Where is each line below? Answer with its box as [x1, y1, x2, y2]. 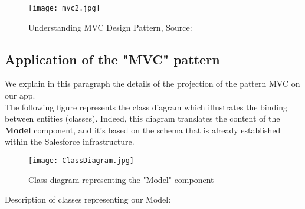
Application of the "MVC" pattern [5, 50, 220, 68]
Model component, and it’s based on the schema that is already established [5, 123, 281, 136]
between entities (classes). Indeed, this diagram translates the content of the [5, 112, 280, 125]
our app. [5, 89, 35, 102]
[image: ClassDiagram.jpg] [28, 156, 134, 165]
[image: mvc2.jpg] [28, 4, 100, 12]
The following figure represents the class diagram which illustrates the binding [5, 100, 287, 113]
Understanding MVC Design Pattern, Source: [28, 21, 192, 33]
